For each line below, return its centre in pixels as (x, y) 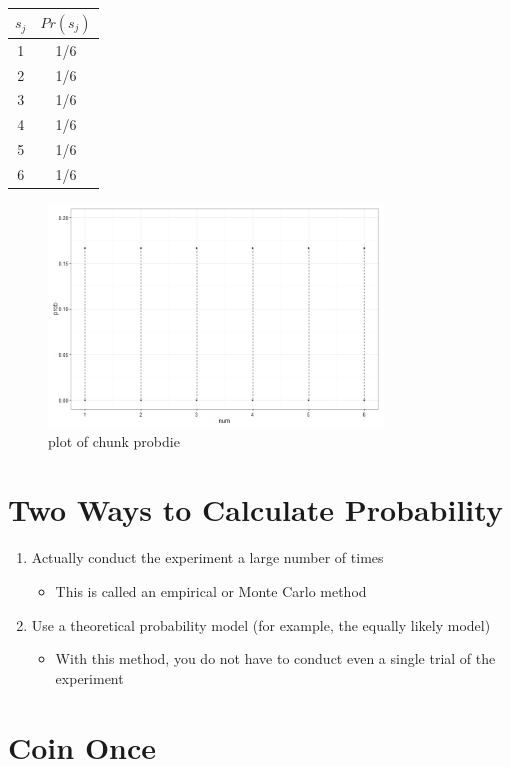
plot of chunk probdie (114, 440)
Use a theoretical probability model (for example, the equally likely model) (261, 624)
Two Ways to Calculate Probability (255, 509)
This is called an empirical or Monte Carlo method (211, 590)
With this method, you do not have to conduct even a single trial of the (275, 658)
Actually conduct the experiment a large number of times (207, 557)
